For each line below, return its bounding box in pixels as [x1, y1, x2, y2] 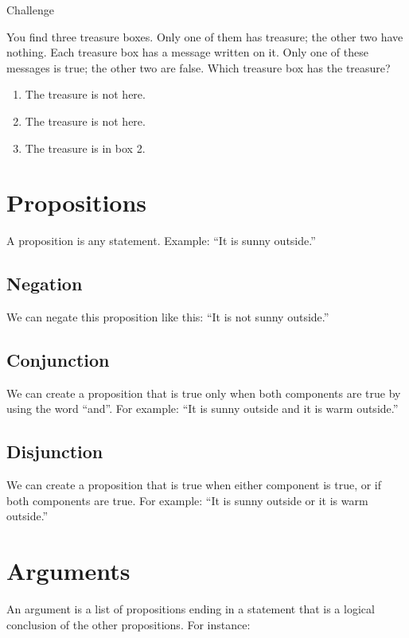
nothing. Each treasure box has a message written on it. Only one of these [6, 44, 368, 60]
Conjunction [6, 348, 110, 372]
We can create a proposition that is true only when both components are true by [6, 384, 401, 401]
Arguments [6, 554, 130, 587]
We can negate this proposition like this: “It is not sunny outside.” [6, 309, 329, 325]
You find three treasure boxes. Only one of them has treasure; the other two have [6, 28, 403, 45]
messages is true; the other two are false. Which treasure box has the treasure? [6, 59, 391, 76]
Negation [6, 271, 83, 296]
